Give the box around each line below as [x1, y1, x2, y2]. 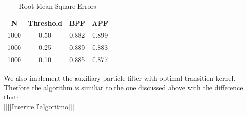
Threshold [28, 17, 62, 28]
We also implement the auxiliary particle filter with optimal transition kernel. [4, 73, 236, 83]
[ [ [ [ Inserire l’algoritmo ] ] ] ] [4, 101, 76, 111]
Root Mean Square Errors [19, 1, 96, 11]
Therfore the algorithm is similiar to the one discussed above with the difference [4, 82, 243, 92]
